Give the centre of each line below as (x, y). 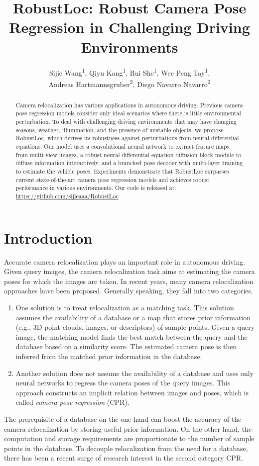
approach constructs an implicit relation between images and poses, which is (132, 392)
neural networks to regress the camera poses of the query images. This (123, 383)
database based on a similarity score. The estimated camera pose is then (126, 346)
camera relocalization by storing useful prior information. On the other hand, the (128, 428)
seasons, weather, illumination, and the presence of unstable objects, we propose (120, 130)
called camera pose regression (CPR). (72, 402)
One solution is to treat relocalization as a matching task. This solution (125, 307)
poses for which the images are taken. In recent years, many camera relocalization (129, 281)
